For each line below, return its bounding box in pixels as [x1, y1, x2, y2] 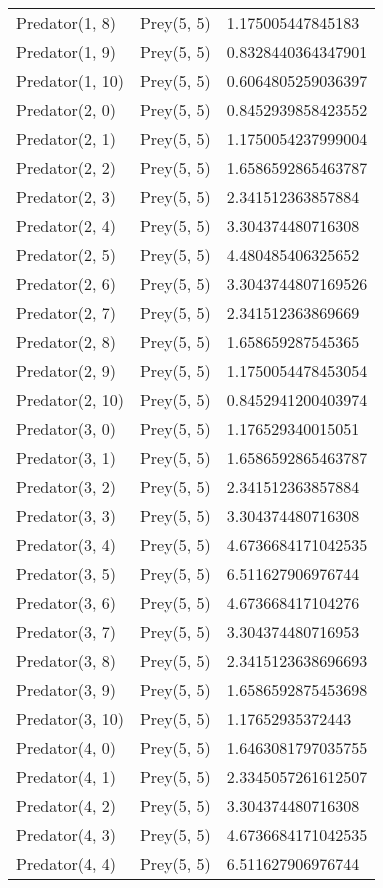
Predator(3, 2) [16, 475, 116, 498]
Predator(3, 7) [16, 620, 116, 643]
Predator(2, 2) [16, 156, 116, 179]
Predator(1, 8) [16, 11, 116, 34]
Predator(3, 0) [16, 417, 116, 440]
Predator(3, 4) [16, 533, 116, 556]
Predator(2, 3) [16, 185, 116, 208]
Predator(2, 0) [16, 98, 116, 121]
